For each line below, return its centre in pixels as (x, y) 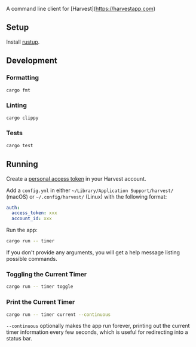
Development (32, 61)
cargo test (20, 145)
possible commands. (32, 259)
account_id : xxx (32, 219)
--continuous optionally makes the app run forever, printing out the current (98, 326)
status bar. (19, 339)
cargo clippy (22, 118)
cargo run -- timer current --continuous (59, 314)
